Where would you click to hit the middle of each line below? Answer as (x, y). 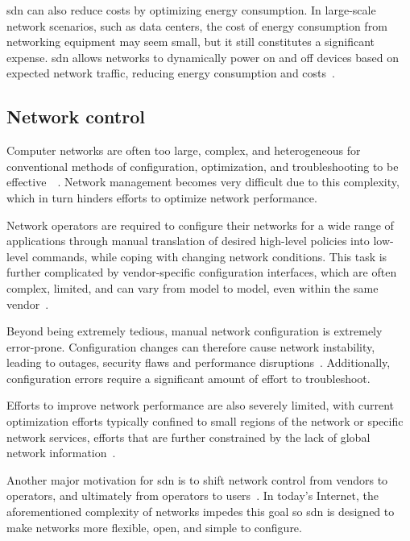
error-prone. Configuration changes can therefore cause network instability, (191, 346)
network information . (61, 453)
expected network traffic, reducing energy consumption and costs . (171, 73)
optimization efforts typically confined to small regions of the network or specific (205, 421)
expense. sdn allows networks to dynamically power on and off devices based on (203, 57)
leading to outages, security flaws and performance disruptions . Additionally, (199, 362)
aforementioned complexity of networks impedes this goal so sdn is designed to (201, 512)
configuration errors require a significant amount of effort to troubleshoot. (188, 378)
